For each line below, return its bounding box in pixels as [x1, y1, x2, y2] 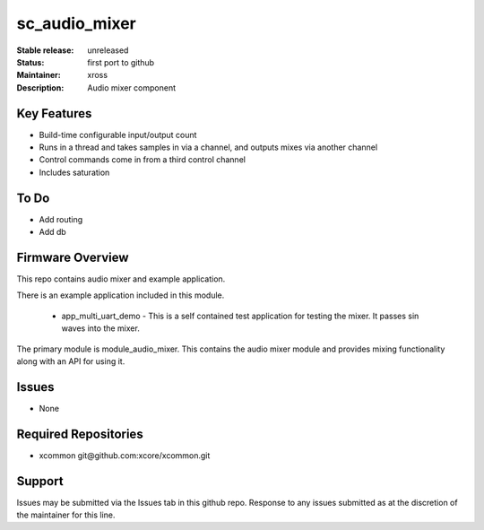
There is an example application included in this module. [16, 290, 225, 300]
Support [16, 474, 64, 489]
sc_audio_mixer [16, 13, 136, 33]
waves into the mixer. [61, 323, 141, 334]
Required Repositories [16, 426, 143, 441]
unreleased [87, 45, 129, 56]
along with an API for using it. [16, 355, 125, 367]
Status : [16, 56, 45, 67]
